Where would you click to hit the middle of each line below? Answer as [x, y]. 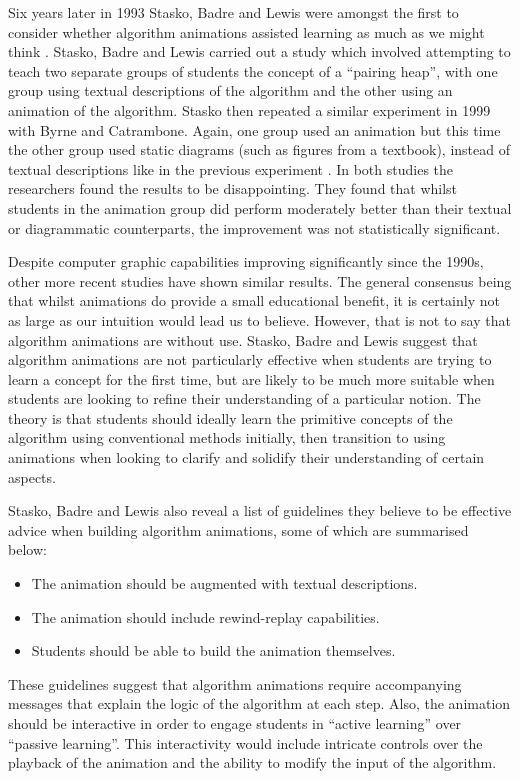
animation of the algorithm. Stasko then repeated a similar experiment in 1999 [249, 109]
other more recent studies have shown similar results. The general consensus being [260, 280]
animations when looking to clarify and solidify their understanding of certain [246, 457]
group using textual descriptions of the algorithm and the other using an [230, 90]
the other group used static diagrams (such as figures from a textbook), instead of [259, 149]
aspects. [32, 476]
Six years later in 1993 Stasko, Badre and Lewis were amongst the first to [233, 12]
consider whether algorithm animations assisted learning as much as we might [246, 31]
